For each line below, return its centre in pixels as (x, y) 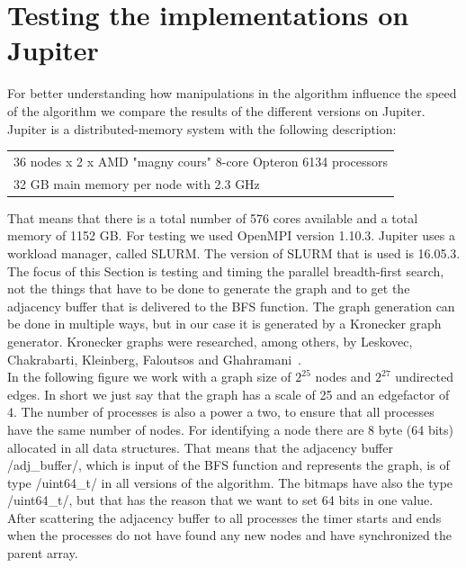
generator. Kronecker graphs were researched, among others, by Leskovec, (210, 341)
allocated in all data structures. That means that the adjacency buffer (200, 447)
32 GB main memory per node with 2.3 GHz (137, 183)
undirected (424, 377)
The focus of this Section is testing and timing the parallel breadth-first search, (226, 270)
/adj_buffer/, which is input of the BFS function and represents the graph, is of (229, 465)
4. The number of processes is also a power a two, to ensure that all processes (221, 412)
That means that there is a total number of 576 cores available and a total (213, 217)
